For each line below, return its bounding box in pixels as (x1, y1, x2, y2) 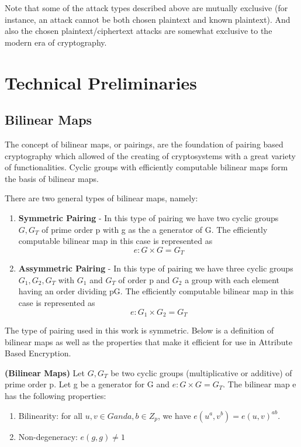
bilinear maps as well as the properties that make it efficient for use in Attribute (5, 335, 293, 348)
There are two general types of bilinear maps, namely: (5, 192, 198, 204)
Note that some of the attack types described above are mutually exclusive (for (5, 2, 288, 13)
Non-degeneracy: (18, 430, 78, 442)
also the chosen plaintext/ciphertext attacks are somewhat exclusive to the (5, 25, 272, 37)
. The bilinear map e (223, 378, 296, 390)
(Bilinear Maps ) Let (5, 366, 85, 379)
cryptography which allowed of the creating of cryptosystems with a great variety (5, 149, 296, 161)
